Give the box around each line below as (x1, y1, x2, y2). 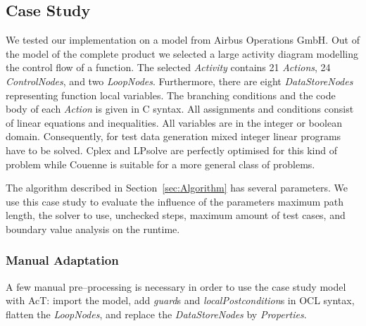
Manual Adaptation (6, 251, 119, 269)
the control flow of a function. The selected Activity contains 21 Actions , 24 (6, 60, 331, 75)
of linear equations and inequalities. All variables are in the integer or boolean (6, 115, 343, 130)
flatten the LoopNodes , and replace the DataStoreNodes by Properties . (6, 306, 307, 321)
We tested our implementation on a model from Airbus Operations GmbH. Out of (6, 32, 360, 47)
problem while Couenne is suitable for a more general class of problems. (6, 156, 315, 171)
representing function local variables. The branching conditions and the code (6, 87, 336, 102)
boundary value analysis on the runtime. (6, 221, 180, 236)
